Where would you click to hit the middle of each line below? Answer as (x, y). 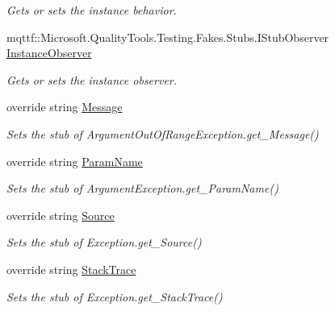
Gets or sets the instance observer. (92, 79)
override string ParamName (75, 161)
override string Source (61, 215)
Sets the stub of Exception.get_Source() (104, 242)
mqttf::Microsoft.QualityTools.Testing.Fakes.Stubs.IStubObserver (168, 37)
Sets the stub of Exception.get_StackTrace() (115, 296)
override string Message (65, 107)
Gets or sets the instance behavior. (92, 10)
